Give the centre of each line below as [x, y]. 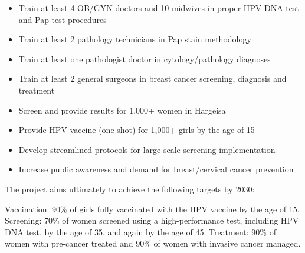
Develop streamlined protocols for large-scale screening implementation [147, 149]
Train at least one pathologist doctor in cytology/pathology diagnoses [145, 59]
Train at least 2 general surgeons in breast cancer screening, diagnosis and [152, 79]
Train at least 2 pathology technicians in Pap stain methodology [135, 39]
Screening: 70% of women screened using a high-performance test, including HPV [152, 220]
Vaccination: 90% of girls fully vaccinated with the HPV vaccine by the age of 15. [152, 209]
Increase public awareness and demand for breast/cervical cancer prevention [156, 169]
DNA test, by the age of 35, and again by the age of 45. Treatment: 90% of [140, 232]
